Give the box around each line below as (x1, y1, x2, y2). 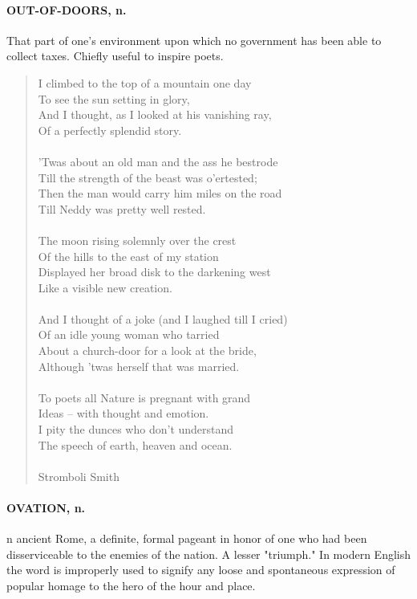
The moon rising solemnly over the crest (38, 231, 237, 248)
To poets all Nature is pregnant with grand (38, 389, 251, 405)
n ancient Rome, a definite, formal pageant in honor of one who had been (6, 530, 367, 547)
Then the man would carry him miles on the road (38, 185, 282, 202)
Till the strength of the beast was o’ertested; (38, 169, 257, 185)
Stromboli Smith (38, 467, 119, 484)
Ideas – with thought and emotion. (38, 405, 209, 422)
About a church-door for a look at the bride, (38, 342, 257, 359)
